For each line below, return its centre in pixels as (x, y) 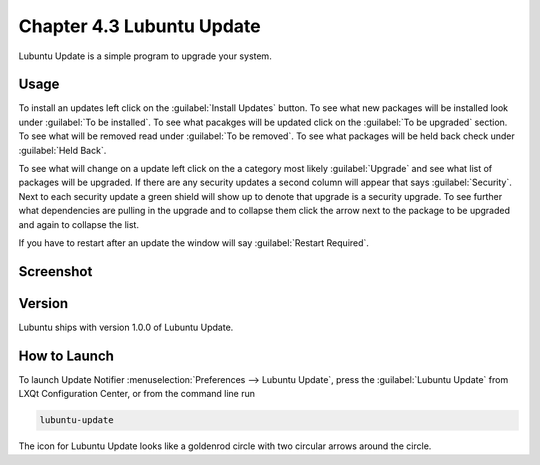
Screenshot (55, 271)
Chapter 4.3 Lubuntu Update (139, 26)
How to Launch (66, 355)
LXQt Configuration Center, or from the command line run (136, 394)
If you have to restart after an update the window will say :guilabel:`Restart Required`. (194, 242)
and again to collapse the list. (79, 224)
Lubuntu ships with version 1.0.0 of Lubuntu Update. (126, 327)
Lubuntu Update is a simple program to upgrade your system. (145, 56)
